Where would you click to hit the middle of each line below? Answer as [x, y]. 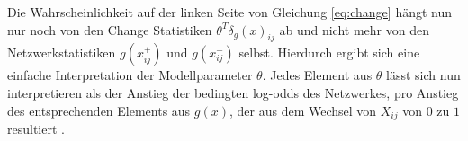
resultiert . [36, 129]
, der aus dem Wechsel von [303, 110]
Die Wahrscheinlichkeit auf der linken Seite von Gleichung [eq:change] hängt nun [230, 12]
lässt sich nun [423, 75]
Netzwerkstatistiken [62, 53]
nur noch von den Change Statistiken [110, 29]
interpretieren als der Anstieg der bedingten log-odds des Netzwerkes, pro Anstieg [233, 92]
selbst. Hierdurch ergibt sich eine [329, 53]
